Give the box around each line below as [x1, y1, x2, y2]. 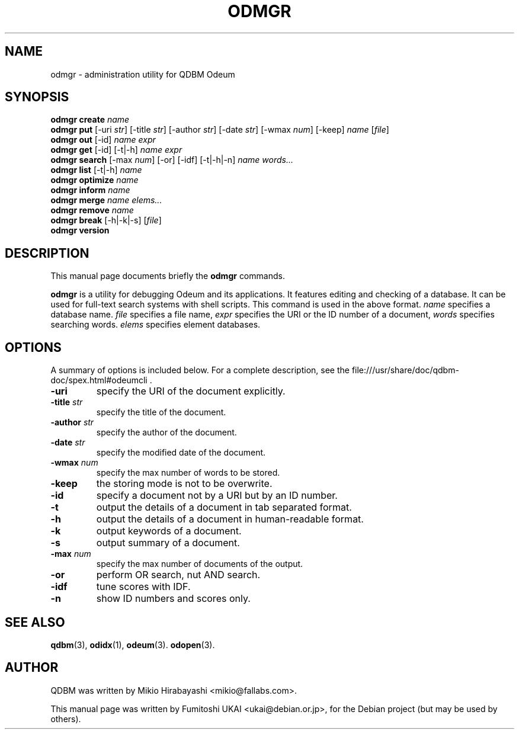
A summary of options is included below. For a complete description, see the [50, 365, 350, 376]
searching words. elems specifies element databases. [50, 319, 261, 330]
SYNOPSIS [5, 89, 69, 105]
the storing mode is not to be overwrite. [96, 477, 273, 490]
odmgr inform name [50, 185, 130, 195]
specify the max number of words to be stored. [96, 467, 280, 478]
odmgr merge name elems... [50, 195, 162, 206]
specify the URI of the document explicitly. [96, 385, 286, 398]
